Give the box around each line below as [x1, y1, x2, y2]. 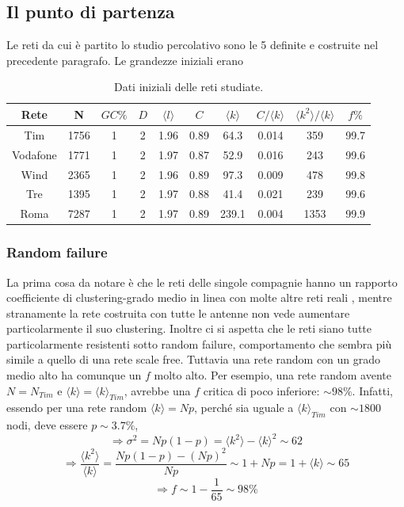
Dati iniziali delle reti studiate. [113, 78, 264, 95]
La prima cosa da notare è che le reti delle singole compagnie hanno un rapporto [6, 273, 398, 290]
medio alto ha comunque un [6, 367, 142, 383]
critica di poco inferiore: [203, 382, 320, 398]
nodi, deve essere [6, 417, 88, 433]
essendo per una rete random [6, 399, 147, 416]
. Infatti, [352, 382, 393, 398]
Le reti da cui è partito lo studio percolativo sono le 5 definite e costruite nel [6, 36, 379, 53]
